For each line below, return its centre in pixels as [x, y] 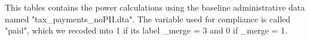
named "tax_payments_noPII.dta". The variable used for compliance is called [148, 19]
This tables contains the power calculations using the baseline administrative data [155, 7]
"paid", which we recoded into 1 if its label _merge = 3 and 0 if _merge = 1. [146, 30]
